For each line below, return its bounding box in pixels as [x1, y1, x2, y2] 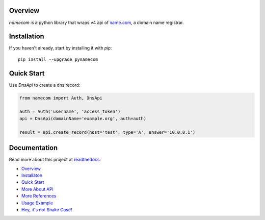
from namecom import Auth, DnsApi [19, 95, 103, 100]
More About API [21, 186, 53, 192]
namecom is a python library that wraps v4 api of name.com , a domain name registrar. [9, 20, 184, 25]
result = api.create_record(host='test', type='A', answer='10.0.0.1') [19, 129, 196, 135]
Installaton [21, 172, 43, 178]
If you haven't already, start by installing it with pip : [9, 45, 112, 51]
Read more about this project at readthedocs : [9, 157, 101, 163]
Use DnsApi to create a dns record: [9, 82, 80, 88]
